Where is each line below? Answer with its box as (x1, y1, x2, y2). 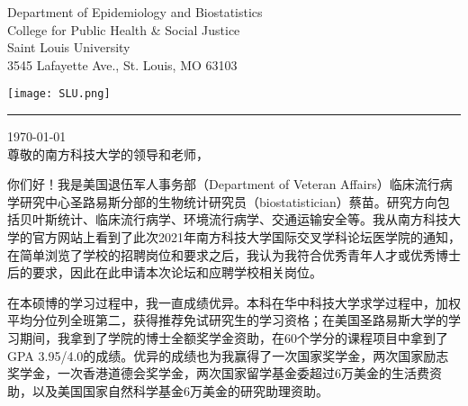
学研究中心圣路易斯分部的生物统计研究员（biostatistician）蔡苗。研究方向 (7, 192, 437, 211)
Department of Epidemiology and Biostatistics (7, 3, 263, 21)
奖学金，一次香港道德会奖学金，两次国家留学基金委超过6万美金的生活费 (7, 364, 429, 383)
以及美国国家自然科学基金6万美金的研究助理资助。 (31, 381, 328, 400)
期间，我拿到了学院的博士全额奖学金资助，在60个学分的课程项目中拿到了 (19, 328, 448, 347)
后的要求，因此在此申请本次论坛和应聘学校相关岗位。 (7, 263, 322, 282)
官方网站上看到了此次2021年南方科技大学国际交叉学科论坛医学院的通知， (31, 228, 461, 246)
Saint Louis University (7, 38, 130, 57)
